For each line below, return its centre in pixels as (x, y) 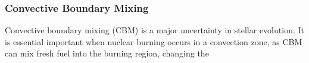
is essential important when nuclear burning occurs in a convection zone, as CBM (154, 41)
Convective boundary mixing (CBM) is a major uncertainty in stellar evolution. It (154, 30)
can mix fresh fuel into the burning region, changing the (107, 53)
